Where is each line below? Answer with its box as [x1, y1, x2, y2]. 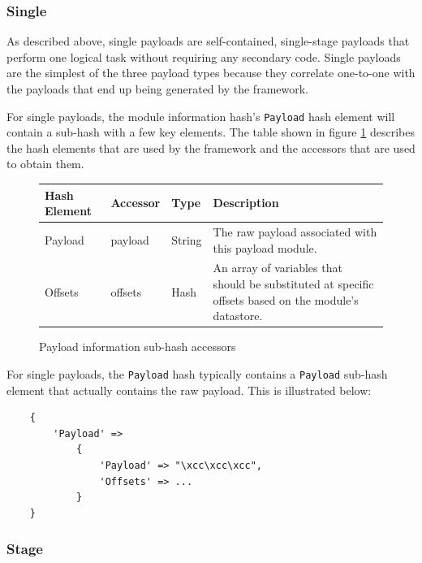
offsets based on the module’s [213, 291, 359, 308]
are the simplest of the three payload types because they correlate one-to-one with [6, 64, 416, 81]
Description [213, 194, 279, 211]
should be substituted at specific [213, 275, 374, 292]
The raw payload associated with [213, 223, 377, 240]
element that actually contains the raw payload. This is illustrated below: [6, 381, 372, 398]
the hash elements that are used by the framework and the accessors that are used [6, 139, 416, 156]
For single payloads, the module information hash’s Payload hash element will [6, 107, 395, 124]
